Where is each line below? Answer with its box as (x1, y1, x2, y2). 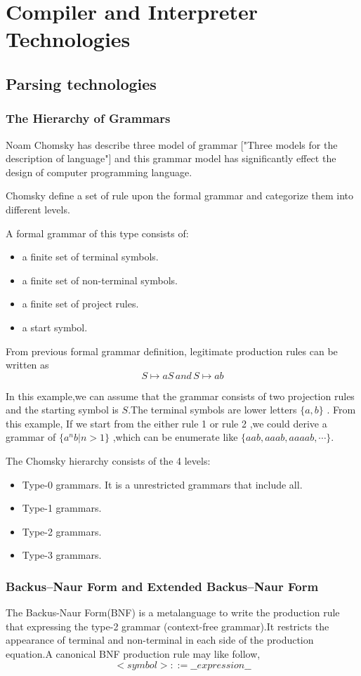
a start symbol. (22, 319, 88, 334)
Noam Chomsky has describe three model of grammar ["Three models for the (6, 137, 338, 152)
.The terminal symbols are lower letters (128, 402, 297, 417)
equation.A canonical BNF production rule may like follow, (6, 647, 261, 661)
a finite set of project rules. (22, 296, 139, 311)
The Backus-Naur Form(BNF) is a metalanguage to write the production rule (6, 605, 340, 620)
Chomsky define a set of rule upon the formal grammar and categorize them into (6, 188, 353, 203)
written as (6, 357, 49, 372)
